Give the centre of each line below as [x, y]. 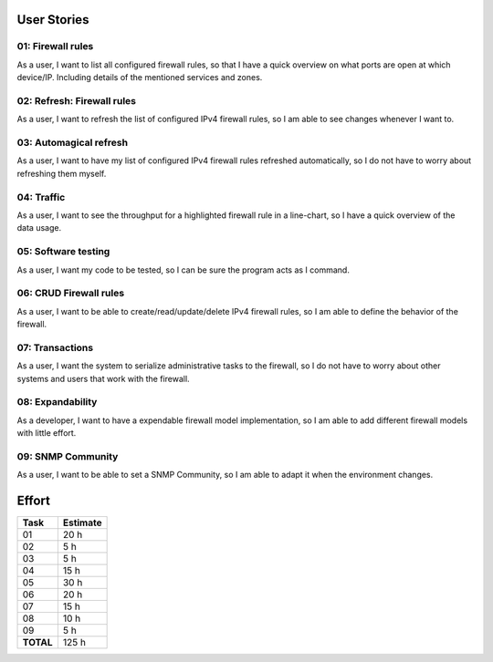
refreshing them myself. [62, 173]
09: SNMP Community [68, 456]
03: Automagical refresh [72, 143]
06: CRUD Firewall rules [71, 294]
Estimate [82, 522]
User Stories [53, 20]
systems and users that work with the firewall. [104, 378]
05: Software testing [63, 252]
